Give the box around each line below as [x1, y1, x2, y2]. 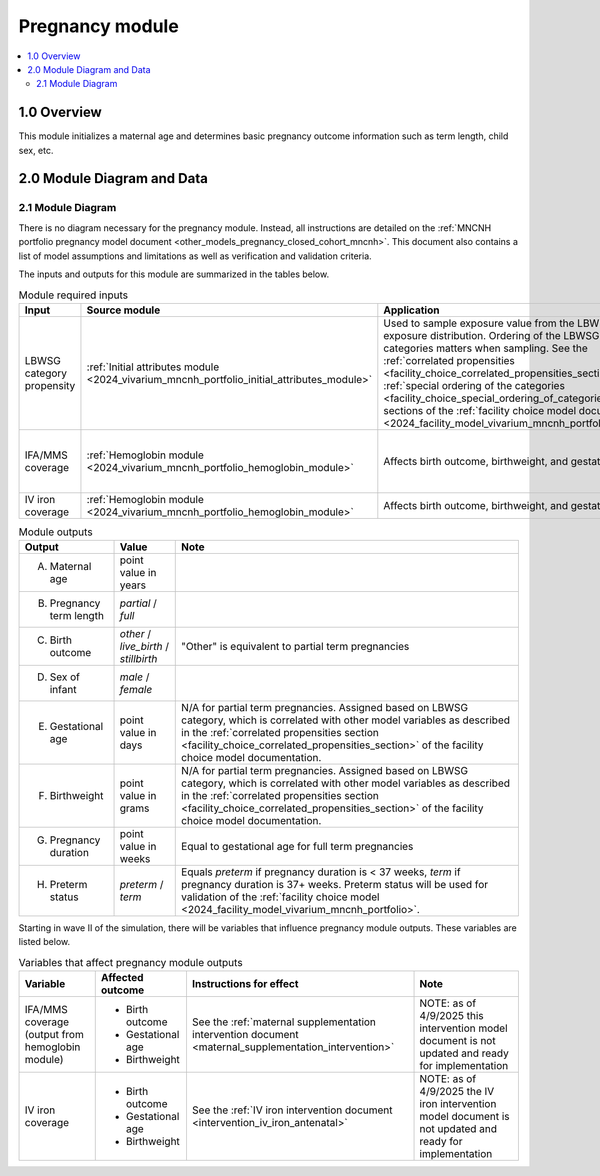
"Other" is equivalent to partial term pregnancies [181, 640, 410, 654]
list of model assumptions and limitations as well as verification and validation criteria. [18, 250, 372, 262]
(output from [24, 1028, 84, 1042]
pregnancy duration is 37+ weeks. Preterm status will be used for [181, 878, 489, 892]
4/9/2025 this [419, 1009, 484, 1023]
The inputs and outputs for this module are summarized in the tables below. [18, 268, 330, 280]
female [119, 683, 153, 697]
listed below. [18, 936, 71, 948]
